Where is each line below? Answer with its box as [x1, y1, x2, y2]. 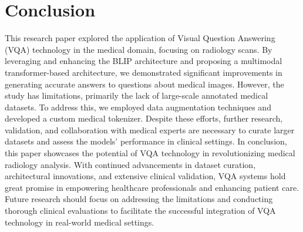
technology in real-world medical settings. [5, 216, 154, 228]
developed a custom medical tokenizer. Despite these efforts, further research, [5, 112, 283, 125]
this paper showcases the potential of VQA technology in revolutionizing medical [5, 147, 295, 159]
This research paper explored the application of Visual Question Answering [5, 32, 275, 44]
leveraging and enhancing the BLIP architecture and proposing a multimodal [5, 55, 282, 67]
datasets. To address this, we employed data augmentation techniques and [5, 100, 271, 113]
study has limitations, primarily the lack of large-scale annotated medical [5, 89, 268, 102]
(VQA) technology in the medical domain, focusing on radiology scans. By [5, 43, 272, 55]
